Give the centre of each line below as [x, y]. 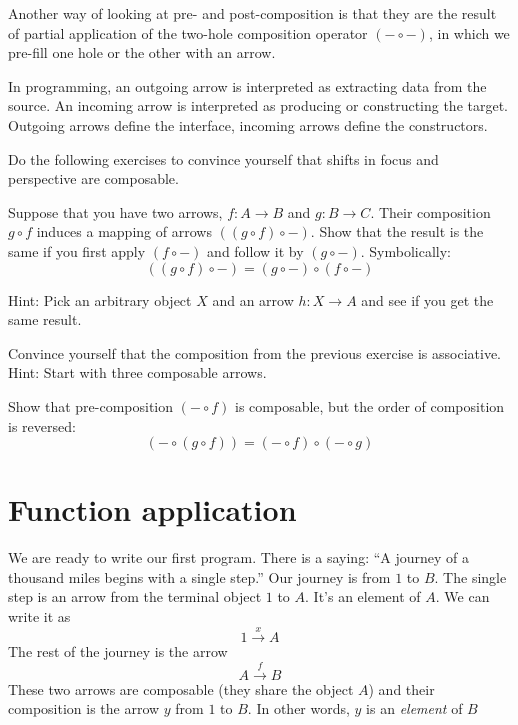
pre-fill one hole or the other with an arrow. [142, 52]
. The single [470, 576]
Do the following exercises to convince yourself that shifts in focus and [223, 158]
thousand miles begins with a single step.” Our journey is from [199, 576]
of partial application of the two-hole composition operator [188, 32]
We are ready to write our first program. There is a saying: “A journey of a [239, 557]
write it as [39, 616]
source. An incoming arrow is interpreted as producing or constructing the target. [258, 105]
